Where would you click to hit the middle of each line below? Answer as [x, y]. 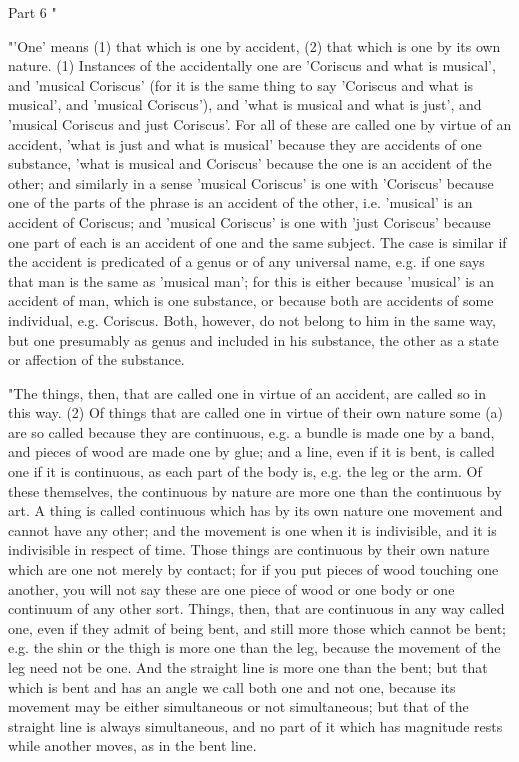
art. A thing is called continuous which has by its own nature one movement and [255, 510]
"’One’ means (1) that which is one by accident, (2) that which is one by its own [254, 45]
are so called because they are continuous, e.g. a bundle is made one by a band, [251, 431]
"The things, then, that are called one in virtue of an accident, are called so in [247, 392]
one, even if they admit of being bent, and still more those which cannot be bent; [257, 627]
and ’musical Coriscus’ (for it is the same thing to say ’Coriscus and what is [241, 84]
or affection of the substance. [96, 359]
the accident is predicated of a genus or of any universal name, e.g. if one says [246, 261]
